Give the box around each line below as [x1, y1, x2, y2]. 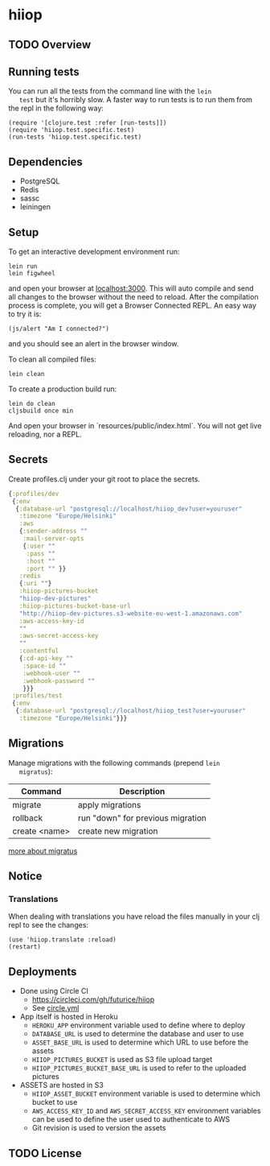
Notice [8, 870, 43, 883]
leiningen [19, 202, 51, 212]
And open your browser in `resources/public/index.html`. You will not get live [8, 421, 262, 431]
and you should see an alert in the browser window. [8, 339, 179, 349]
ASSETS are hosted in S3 [19, 1081, 104, 1090]
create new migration [77, 825, 158, 837]
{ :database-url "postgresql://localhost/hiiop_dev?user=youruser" [15, 505, 243, 513]
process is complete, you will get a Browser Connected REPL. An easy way [8, 300, 257, 311]
